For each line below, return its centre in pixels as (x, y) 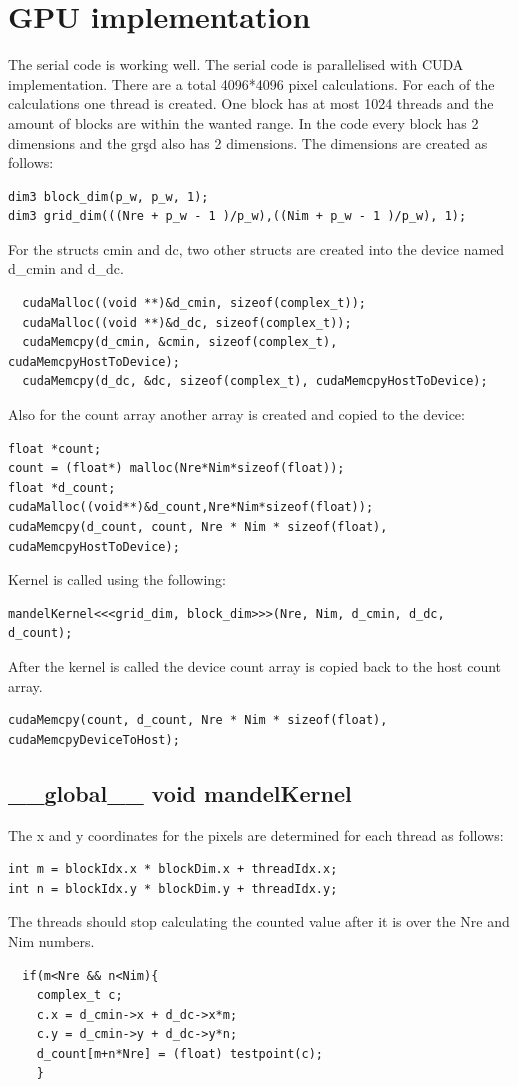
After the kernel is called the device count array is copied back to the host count (255, 665)
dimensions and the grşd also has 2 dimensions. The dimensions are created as (248, 142)
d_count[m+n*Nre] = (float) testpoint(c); (179, 1053)
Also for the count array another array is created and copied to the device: (236, 414)
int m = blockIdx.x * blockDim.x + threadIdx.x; (173, 869)
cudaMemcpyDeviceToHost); (94, 739)
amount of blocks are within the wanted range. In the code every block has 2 (243, 122)
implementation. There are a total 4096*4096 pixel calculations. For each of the (251, 83)
